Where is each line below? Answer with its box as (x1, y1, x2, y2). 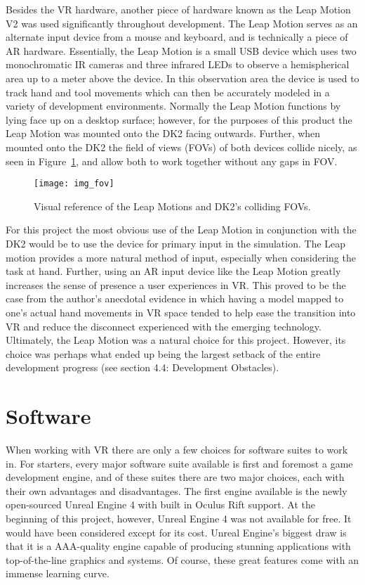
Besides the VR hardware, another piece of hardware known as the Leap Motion (6, 2, 351, 16)
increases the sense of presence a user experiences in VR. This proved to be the (6, 277, 346, 292)
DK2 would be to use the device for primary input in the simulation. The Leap (6, 236, 346, 250)
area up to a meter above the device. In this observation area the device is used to (6, 70, 359, 85)
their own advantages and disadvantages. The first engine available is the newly (6, 483, 347, 498)
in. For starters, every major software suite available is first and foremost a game (6, 456, 353, 470)
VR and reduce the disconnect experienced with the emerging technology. (6, 319, 321, 333)
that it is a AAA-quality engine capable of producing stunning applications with (6, 539, 351, 553)
